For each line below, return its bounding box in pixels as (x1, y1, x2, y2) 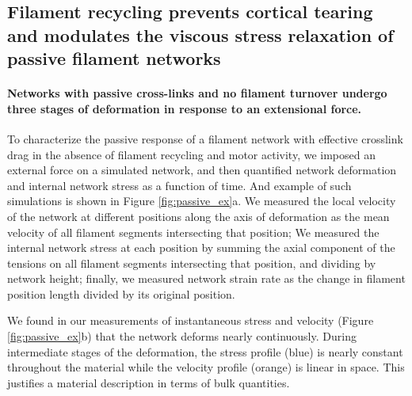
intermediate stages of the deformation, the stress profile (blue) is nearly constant (7, 343, 403, 360)
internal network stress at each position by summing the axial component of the (7, 239, 395, 256)
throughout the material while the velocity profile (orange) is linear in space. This (7, 359, 405, 375)
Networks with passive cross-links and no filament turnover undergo (7, 85, 387, 101)
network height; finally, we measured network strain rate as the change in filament (7, 270, 406, 287)
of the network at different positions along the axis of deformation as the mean (7, 208, 390, 224)
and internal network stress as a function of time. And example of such (7, 177, 352, 193)
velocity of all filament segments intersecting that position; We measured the (7, 223, 380, 240)
